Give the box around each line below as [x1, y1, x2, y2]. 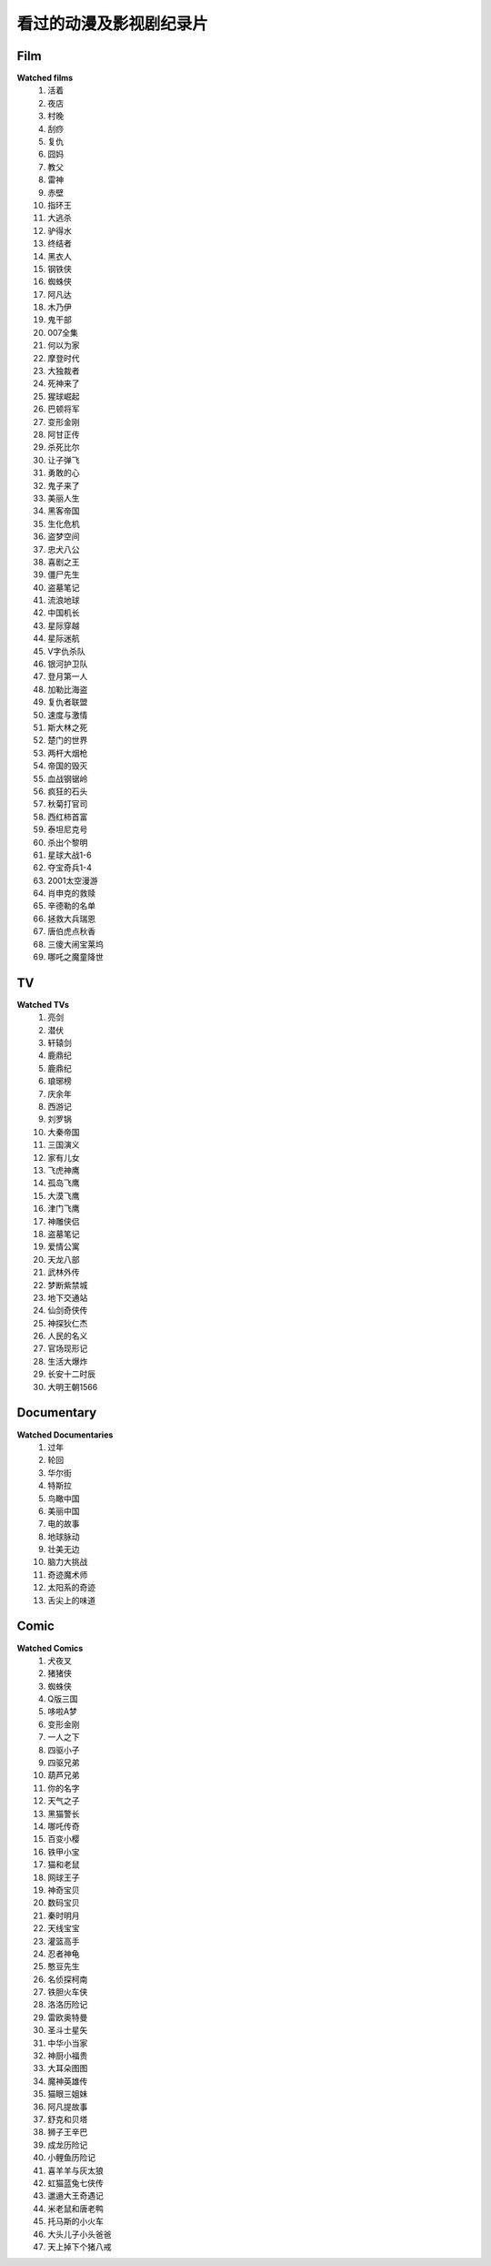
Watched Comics [16, 1642, 84, 1653]
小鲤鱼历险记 [47, 2152, 95, 2163]
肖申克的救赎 [47, 888, 95, 899]
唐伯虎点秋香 [47, 926, 95, 937]
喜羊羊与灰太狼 [47, 2165, 104, 2176]
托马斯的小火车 [47, 2216, 104, 2227]
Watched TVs [16, 999, 70, 1010]
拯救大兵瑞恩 [47, 913, 95, 924]
